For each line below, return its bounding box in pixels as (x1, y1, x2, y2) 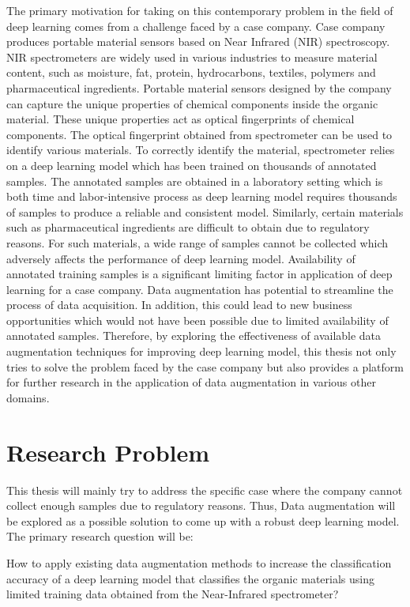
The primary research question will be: (6, 528, 194, 545)
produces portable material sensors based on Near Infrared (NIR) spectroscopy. (6, 33, 390, 50)
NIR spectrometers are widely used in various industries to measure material (6, 48, 378, 65)
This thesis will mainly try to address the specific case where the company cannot (6, 481, 403, 498)
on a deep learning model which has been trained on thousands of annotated (6, 156, 377, 173)
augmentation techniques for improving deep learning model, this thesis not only (6, 343, 397, 360)
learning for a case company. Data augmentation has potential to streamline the (6, 281, 393, 297)
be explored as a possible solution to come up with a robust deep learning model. (6, 512, 400, 529)
